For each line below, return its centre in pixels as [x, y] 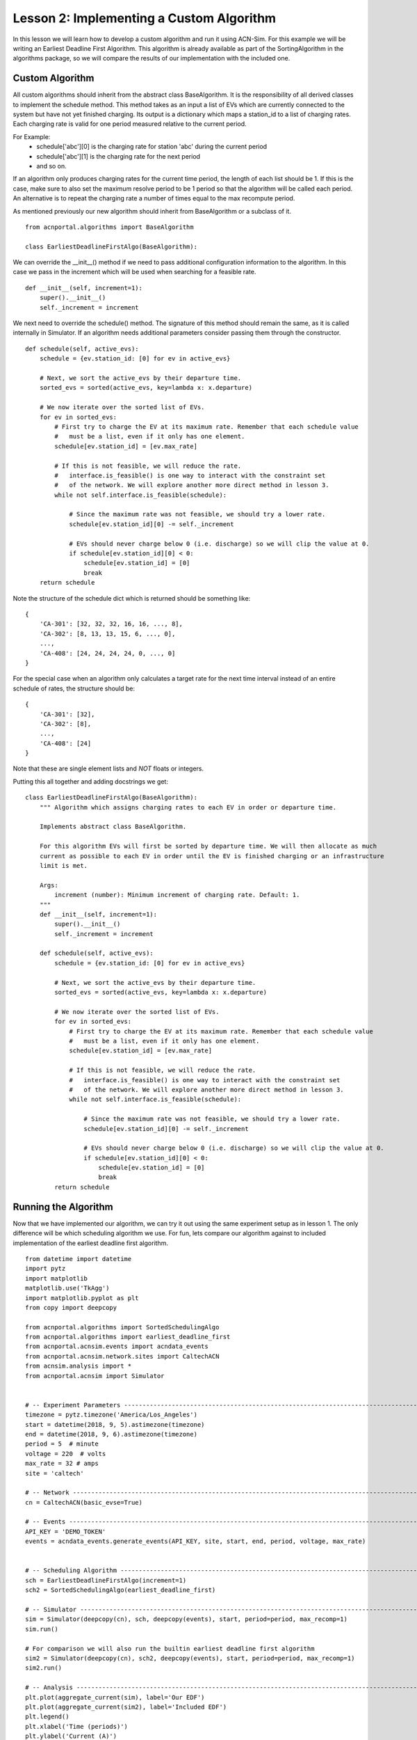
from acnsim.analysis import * [79, 1366]
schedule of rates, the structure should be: [74, 688]
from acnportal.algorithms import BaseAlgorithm [109, 227]
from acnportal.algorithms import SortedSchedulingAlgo [122, 1327]
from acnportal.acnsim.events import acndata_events [117, 1346]
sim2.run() [44, 1668]
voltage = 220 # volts [66, 1454]
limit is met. [64, 865]
